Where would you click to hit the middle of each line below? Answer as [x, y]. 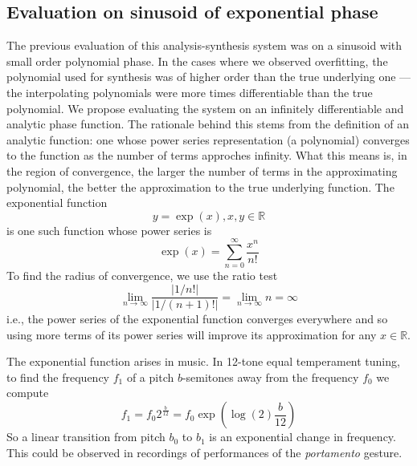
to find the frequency [58, 377]
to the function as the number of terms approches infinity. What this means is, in [207, 155]
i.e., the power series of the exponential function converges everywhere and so [197, 319]
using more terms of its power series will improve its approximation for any [192, 334]
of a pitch [150, 377]
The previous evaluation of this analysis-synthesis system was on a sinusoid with [204, 45]
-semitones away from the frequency [270, 377]
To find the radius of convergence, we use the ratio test [142, 276]
